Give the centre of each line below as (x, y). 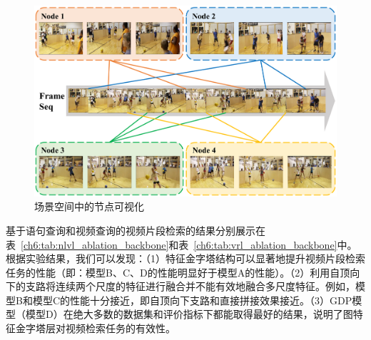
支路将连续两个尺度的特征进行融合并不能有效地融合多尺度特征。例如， (190, 286)
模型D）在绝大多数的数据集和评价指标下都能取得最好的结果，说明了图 (189, 314)
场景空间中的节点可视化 (89, 206)
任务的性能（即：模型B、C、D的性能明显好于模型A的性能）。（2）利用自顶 (178, 272)
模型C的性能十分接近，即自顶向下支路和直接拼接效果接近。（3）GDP (192, 300)
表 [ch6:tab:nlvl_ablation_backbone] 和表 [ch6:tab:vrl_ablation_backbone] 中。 (182, 244)
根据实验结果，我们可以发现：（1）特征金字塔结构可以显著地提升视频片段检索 (185, 258)
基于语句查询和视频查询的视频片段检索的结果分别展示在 (136, 230)
